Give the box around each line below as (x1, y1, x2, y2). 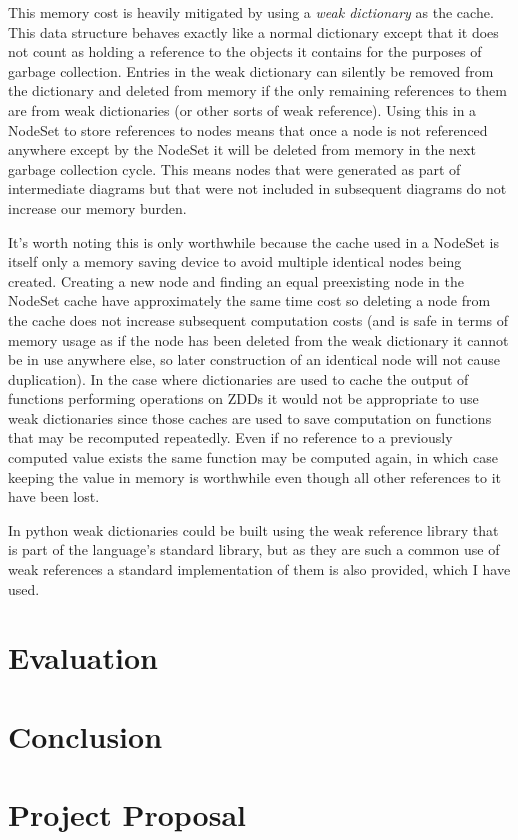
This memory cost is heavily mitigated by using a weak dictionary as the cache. (8, 2, 494, 22)
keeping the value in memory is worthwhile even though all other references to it (8, 466, 502, 487)
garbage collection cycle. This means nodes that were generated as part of (8, 158, 461, 179)
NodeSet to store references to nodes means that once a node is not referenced (8, 119, 488, 140)
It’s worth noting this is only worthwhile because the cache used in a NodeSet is (8, 231, 499, 252)
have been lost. (8, 486, 100, 507)
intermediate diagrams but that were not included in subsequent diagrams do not (8, 178, 507, 199)
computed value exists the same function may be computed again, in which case (8, 447, 498, 468)
